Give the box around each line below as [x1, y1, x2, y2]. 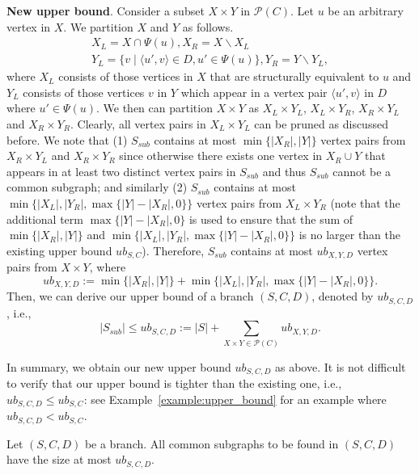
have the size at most [6, 451, 112, 468]
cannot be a [332, 162, 391, 179]
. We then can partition [96, 99, 213, 116]
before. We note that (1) [6, 131, 128, 148]
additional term [6, 210, 83, 227]
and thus [262, 162, 307, 179]
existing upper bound [6, 242, 112, 259]
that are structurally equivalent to [209, 68, 379, 85]
